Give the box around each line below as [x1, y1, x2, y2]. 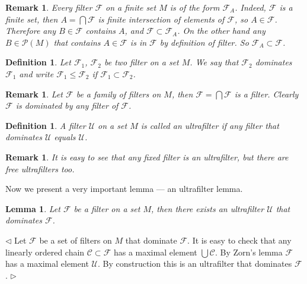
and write [19, 67, 54, 80]
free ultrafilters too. [5, 162, 75, 175]
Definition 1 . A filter [5, 119, 86, 131]
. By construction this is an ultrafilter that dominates [97, 257, 292, 270]
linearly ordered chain [5, 245, 85, 258]
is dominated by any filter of [15, 99, 119, 112]
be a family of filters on [76, 87, 161, 100]
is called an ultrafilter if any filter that [140, 119, 279, 131]
